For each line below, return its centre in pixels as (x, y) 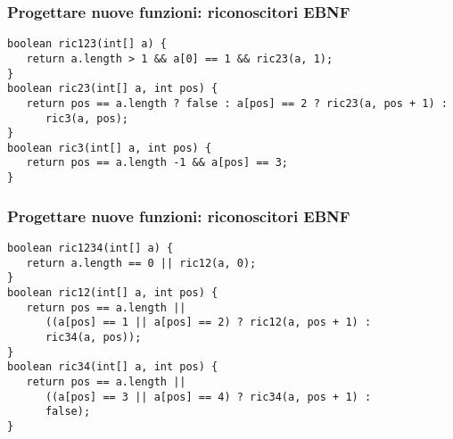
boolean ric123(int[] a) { (87, 44)
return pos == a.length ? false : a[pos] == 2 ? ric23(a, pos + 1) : (237, 103)
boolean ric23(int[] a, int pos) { (113, 89)
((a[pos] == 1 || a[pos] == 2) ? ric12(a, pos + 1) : (208, 323)
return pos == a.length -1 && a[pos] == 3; (157, 163)
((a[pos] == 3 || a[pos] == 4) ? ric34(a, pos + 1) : (208, 397)
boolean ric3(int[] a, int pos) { (110, 148)
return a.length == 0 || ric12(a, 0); (141, 263)
